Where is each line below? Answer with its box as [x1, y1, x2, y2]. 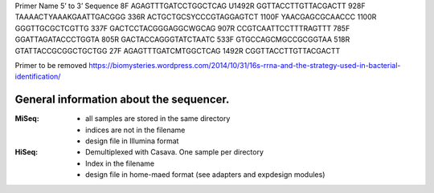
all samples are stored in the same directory [85, 114, 231, 123]
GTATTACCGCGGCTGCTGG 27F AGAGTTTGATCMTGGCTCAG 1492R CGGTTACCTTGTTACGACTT [14, 46, 341, 55]
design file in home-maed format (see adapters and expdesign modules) [85, 170, 325, 179]
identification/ [14, 72, 61, 82]
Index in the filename [85, 159, 155, 168]
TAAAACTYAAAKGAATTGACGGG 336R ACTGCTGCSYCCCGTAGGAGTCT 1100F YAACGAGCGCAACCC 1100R [14, 12, 377, 22]
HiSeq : [14, 147, 39, 157]
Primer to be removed [14, 60, 88, 70]
